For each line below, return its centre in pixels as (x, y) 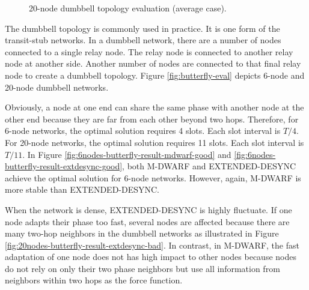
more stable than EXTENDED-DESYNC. (82, 189)
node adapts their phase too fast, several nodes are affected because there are (147, 221)
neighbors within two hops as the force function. (94, 280)
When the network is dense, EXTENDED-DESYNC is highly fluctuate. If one (148, 209)
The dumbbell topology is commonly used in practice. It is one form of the (142, 28)
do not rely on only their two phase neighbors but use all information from (142, 268)
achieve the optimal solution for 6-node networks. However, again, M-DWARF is (153, 177)
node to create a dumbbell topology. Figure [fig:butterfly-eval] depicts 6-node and (155, 75)
